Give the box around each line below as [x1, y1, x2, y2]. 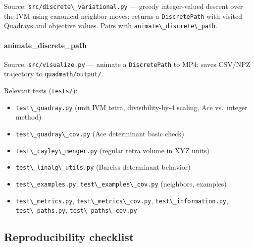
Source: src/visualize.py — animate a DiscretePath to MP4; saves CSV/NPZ [4, 59, 251, 69]
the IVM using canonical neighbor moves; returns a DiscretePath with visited [4, 10, 243, 21]
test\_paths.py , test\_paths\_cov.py [15, 205, 137, 215]
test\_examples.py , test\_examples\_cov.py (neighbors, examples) [15, 178, 227, 188]
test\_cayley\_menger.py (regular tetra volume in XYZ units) [15, 145, 209, 155]
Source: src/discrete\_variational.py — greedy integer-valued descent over [4, 1, 243, 11]
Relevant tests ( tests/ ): [4, 85, 78, 96]
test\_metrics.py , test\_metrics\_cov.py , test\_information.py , [15, 195, 228, 205]
